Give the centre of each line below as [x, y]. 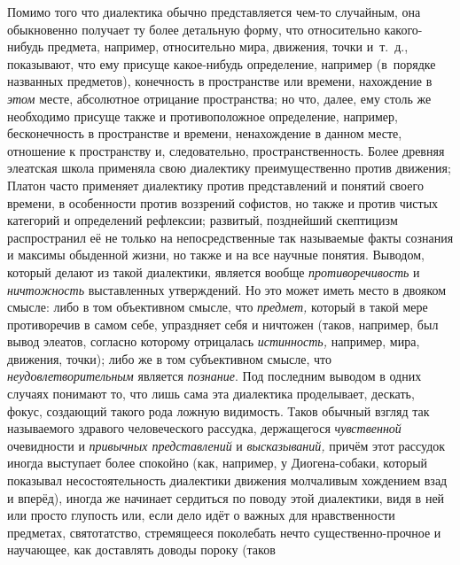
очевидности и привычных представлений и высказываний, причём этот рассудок [226, 445]
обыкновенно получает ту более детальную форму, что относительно [194, 29]
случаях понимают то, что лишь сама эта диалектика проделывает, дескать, [211, 394]
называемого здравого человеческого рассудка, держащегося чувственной [204, 428]
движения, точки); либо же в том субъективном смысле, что [169, 358]
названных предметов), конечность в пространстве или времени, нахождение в [220, 81]
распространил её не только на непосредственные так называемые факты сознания [230, 237]
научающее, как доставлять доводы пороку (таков [141, 550]
